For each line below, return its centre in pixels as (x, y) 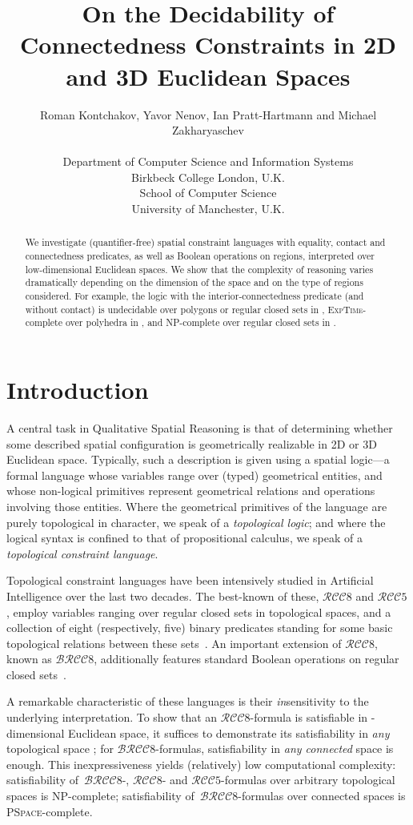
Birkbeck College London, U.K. (208, 177)
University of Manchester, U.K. (208, 209)
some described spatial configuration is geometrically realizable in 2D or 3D (192, 443)
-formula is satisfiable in (309, 717)
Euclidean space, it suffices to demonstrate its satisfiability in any (229, 732)
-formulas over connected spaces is (322, 796)
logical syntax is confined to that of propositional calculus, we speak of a (184, 538)
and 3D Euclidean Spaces (208, 76)
